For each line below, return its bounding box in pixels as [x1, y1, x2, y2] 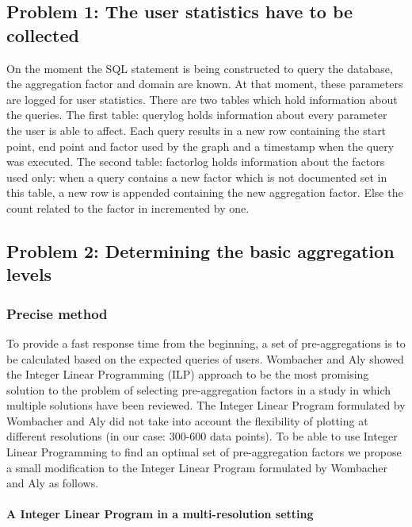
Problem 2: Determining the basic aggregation [6, 238, 395, 263]
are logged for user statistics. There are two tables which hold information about [6, 90, 398, 107]
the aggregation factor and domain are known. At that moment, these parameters [6, 75, 403, 92]
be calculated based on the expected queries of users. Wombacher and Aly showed [6, 350, 404, 367]
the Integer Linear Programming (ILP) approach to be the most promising [6, 366, 369, 383]
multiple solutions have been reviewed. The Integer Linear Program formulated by [6, 397, 406, 414]
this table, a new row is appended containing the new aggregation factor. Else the [6, 184, 403, 201]
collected [6, 22, 79, 47]
